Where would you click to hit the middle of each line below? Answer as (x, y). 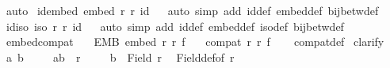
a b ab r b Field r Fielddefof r (120, 57)
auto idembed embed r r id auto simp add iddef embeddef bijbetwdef (192, 10)
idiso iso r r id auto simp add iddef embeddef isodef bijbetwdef (175, 26)
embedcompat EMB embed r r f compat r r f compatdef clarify (195, 42)
